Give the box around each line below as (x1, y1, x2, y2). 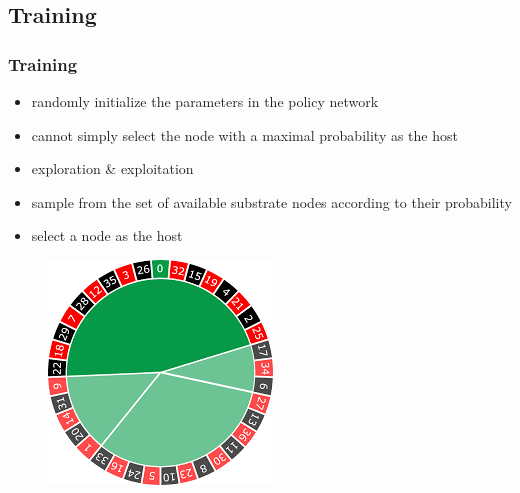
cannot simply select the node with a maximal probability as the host (31, 124, 458, 145)
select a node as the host (31, 225, 183, 246)
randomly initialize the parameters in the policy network (31, 91, 379, 111)
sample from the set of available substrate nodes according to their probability (31, 191, 512, 212)
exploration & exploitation (31, 158, 194, 179)
